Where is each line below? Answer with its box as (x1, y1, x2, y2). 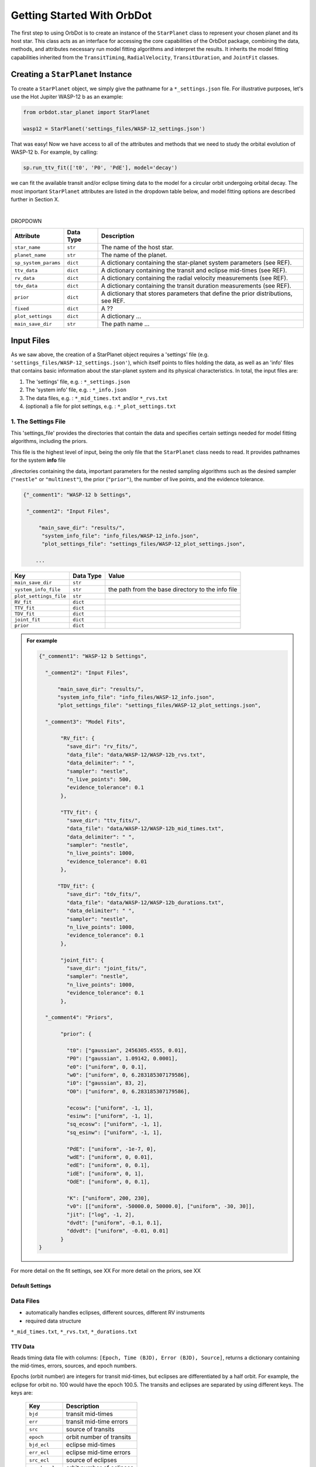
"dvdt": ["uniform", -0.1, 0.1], (66, 1219, 163, 1226)
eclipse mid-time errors (66, 1448, 131, 1456)
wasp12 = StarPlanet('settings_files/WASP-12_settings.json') (23, 125, 205, 132)
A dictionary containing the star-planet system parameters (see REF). (101, 259, 292, 267)
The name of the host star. (101, 244, 174, 252)
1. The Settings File (11, 417, 66, 425)
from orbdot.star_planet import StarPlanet (23, 109, 150, 116)
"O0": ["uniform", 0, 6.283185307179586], (66, 1088, 190, 1094)
